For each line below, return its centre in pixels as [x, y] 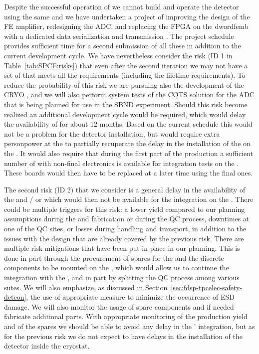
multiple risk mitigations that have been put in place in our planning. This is [122, 248]
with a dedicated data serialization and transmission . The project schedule [119, 36]
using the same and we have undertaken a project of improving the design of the [127, 16]
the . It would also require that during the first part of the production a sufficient [129, 153]
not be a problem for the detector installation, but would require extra [112, 133]
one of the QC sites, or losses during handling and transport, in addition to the [125, 229]
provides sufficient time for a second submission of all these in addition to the [123, 46]
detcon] [15, 297]
